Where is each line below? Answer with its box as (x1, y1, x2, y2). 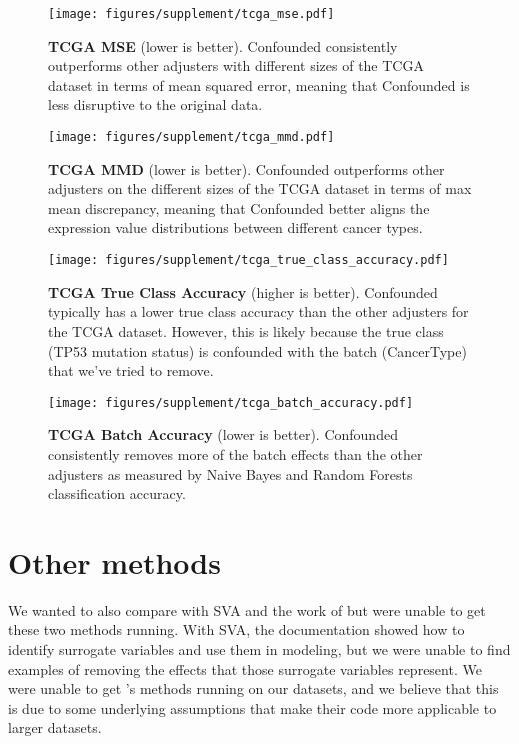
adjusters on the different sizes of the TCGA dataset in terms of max (48, 178, 472, 199)
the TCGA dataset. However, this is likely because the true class (48, 320, 444, 341)
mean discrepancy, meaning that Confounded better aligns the (48, 197, 430, 218)
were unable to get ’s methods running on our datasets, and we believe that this (8, 678, 499, 699)
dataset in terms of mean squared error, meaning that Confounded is (48, 74, 470, 95)
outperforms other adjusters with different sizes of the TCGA (48, 55, 424, 76)
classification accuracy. (48, 483, 186, 504)
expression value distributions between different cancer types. (48, 217, 423, 238)
